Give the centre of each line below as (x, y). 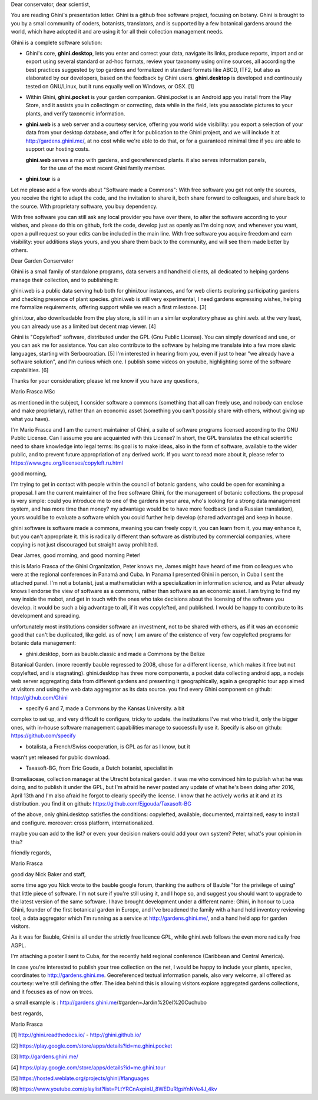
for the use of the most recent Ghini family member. (103, 168)
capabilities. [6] (30, 370)
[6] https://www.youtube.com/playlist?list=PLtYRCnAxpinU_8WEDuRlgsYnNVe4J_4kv (114, 1089)
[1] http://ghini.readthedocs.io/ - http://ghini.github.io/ (76, 1035)
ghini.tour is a (43, 179)
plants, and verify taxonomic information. (75, 113)
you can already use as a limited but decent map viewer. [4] (83, 326)
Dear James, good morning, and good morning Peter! (76, 555)
